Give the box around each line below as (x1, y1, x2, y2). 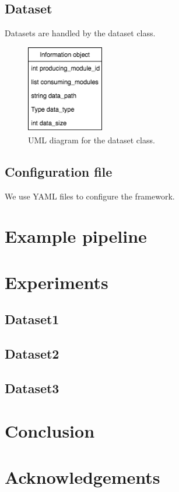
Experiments (5, 270, 108, 294)
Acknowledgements (5, 465, 160, 488)
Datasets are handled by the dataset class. (5, 27, 156, 39)
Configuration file (5, 162, 113, 180)
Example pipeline (5, 224, 147, 248)
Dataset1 (5, 310, 59, 328)
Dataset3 (5, 379, 59, 397)
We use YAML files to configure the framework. (5, 190, 175, 202)
